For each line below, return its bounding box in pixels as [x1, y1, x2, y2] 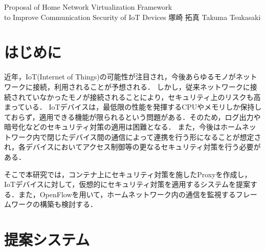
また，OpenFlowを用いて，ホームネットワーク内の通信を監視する [18, 189, 236, 199]
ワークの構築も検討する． [11, 199, 97, 210]
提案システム [4, 229, 90, 250]
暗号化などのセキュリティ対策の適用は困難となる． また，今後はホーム [4, 121, 242, 132]
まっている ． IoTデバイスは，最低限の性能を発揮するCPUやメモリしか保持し [4, 101, 262, 112]
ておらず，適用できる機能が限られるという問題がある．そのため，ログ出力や [4, 111, 261, 122]
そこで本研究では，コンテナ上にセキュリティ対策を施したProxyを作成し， [4, 169, 252, 179]
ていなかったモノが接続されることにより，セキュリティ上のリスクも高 [25, 91, 261, 102]
